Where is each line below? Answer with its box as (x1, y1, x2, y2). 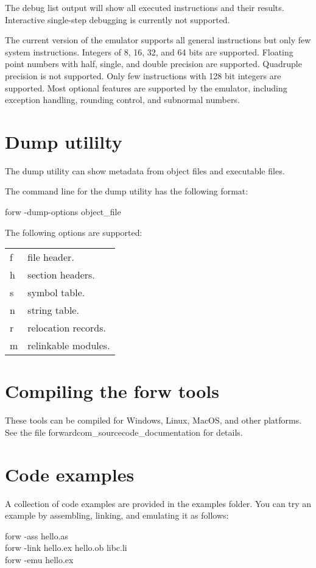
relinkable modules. (27, 338, 110, 353)
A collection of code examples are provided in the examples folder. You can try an (5, 497, 312, 509)
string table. (27, 303, 79, 318)
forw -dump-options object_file (5, 205, 121, 218)
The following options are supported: (5, 225, 142, 238)
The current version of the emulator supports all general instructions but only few (5, 34, 311, 46)
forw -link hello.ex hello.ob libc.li (5, 541, 127, 554)
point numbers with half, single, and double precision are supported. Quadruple (5, 57, 302, 70)
